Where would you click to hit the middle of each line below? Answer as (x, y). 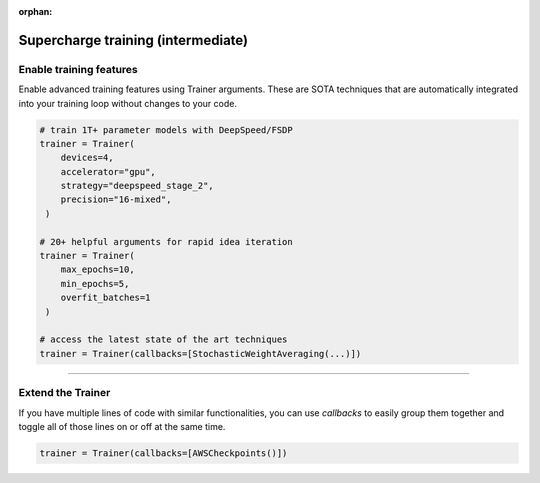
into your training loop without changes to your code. (127, 103)
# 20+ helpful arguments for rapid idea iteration (166, 241)
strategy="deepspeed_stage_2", (137, 186)
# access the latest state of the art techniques (163, 339)
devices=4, (87, 158)
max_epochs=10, (97, 269)
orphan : (35, 11)
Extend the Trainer (64, 393)
